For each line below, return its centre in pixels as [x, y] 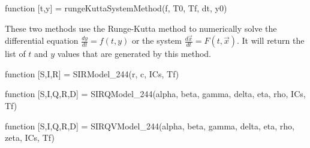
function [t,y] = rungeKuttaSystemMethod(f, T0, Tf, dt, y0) [116, 8]
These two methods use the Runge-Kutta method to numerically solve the [141, 28]
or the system [156, 40]
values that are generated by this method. [134, 54]
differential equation [42, 40]
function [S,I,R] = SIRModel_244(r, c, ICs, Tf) [92, 73]
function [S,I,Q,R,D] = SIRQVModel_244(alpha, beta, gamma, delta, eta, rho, [150, 126]
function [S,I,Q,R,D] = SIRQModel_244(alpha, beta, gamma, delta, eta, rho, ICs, [155, 94]
